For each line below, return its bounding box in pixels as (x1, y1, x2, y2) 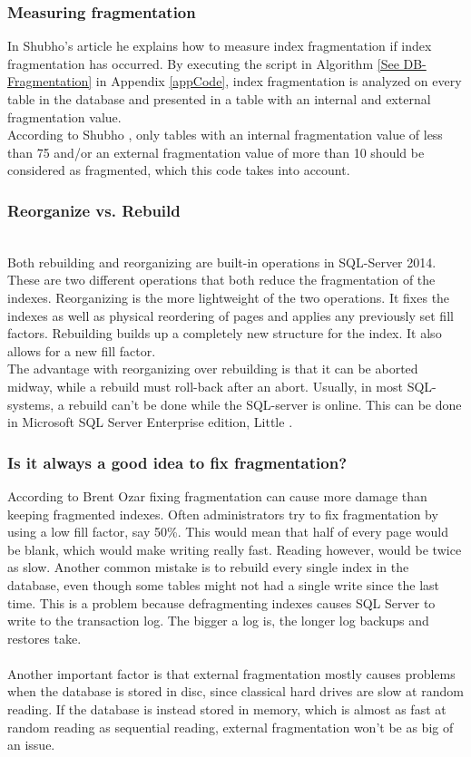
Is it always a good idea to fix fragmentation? (7, 451, 348, 473)
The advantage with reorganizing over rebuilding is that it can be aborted (7, 359, 418, 378)
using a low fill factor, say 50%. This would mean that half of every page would (7, 522, 449, 541)
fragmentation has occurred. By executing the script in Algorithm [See (7, 53, 399, 73)
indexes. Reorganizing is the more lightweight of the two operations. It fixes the (7, 287, 450, 306)
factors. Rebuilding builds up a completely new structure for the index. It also (7, 324, 442, 343)
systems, (7, 394, 54, 413)
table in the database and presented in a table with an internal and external (7, 90, 431, 108)
